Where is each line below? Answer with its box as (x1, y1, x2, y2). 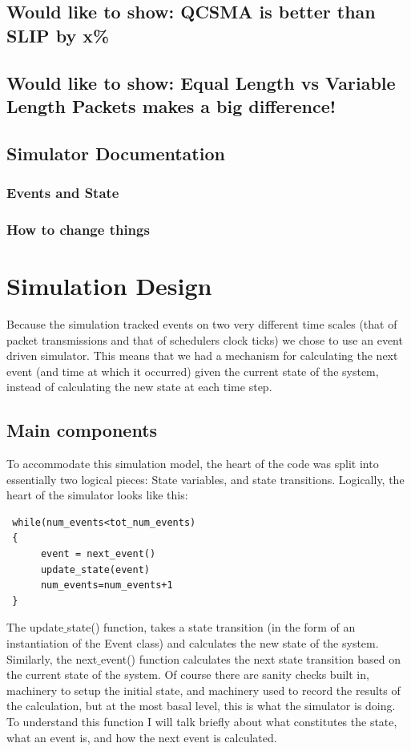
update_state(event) (40, 563, 150, 575)
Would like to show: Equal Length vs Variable (6, 70, 396, 95)
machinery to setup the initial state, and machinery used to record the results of (6, 681, 401, 698)
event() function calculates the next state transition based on (100, 650, 401, 667)
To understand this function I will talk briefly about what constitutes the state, (6, 713, 397, 730)
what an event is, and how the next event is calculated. (6, 729, 277, 745)
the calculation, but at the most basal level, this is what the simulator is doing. (6, 697, 396, 714)
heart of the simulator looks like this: (6, 487, 188, 503)
